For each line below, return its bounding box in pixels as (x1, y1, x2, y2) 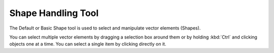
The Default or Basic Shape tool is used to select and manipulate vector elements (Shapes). (9, 25, 201, 31)
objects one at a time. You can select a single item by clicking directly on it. (9, 41, 166, 47)
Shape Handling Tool (9, 7, 99, 18)
